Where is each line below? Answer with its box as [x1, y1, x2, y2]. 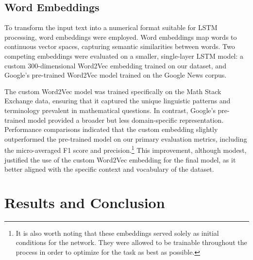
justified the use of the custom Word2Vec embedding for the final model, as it [4, 154, 236, 164]
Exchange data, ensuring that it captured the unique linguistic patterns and [4, 96, 231, 106]
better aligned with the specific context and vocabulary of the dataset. [4, 164, 214, 174]
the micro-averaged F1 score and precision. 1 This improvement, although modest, [4, 144, 247, 155]
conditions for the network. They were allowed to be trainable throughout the [16, 237, 247, 247]
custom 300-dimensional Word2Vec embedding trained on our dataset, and [4, 60, 226, 70]
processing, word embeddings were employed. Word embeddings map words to [4, 32, 237, 42]
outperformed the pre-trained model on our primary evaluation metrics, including [4, 133, 247, 144]
